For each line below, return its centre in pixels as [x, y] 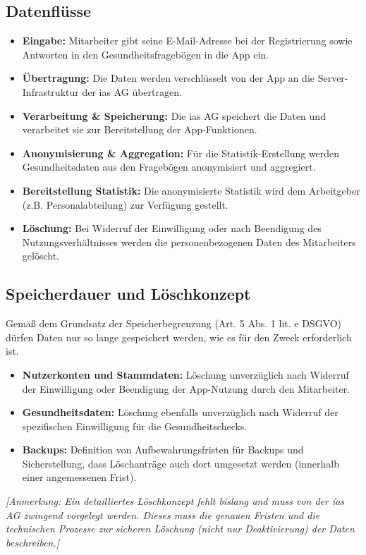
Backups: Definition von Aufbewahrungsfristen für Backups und [163, 450]
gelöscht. [41, 256]
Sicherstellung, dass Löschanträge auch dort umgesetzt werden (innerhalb [181, 463]
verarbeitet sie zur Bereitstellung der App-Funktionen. [140, 129]
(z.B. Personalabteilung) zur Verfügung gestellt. [125, 204]
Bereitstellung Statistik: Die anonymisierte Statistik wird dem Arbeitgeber [191, 190]
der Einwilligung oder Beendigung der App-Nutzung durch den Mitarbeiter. [186, 388]
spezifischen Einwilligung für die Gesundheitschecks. [135, 426]
